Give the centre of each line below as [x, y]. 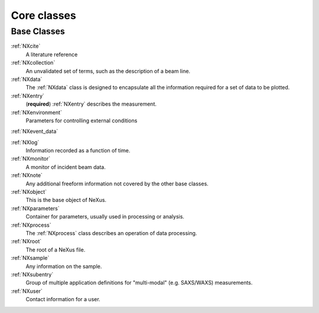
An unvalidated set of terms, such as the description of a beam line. [108, 71]
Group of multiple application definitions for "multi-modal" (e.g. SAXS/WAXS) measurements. [139, 283]
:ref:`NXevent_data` [35, 131]
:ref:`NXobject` [29, 192]
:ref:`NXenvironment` [36, 112]
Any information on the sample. [64, 266]
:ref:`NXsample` [30, 258]
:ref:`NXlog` [25, 142]
